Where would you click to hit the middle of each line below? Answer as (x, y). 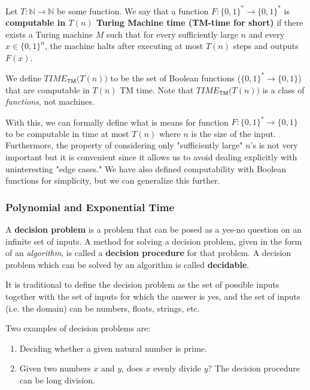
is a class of (283, 89)
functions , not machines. (50, 101)
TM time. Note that (157, 89)
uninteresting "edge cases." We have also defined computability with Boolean (146, 168)
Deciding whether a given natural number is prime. (113, 348)
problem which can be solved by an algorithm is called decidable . (127, 264)
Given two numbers (55, 368)
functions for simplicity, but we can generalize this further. (113, 180)
